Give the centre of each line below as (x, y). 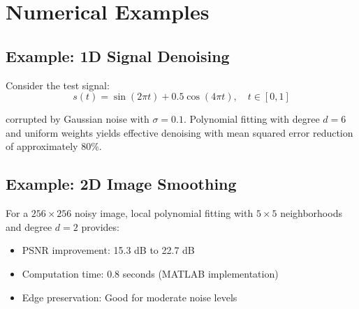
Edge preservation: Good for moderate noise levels (130, 297)
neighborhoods (311, 213)
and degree (29, 226)
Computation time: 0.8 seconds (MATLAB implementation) (150, 273)
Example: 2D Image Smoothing (121, 184)
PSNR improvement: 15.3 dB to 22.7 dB (108, 250)
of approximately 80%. (54, 146)
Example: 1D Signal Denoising (118, 55)
